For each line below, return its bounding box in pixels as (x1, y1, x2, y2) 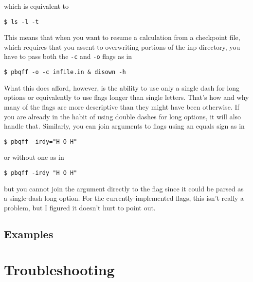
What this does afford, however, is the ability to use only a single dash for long (4, 82, 239, 93)
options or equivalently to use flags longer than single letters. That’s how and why (4, 92, 249, 102)
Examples (4, 226, 54, 241)
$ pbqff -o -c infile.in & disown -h (4, 69, 126, 76)
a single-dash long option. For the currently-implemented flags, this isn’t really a (4, 193, 244, 203)
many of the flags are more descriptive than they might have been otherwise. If (4, 101, 239, 112)
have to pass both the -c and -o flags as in (4, 51, 132, 61)
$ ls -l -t (4, 18, 39, 25)
